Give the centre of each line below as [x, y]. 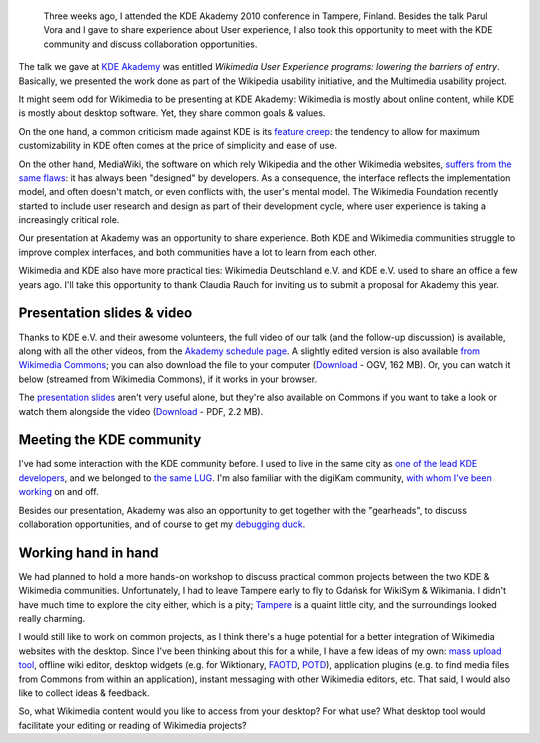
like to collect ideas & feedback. [84, 693]
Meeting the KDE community [110, 440]
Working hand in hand [88, 552]
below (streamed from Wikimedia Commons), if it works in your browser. [168, 379]
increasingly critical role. [69, 220]
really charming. [52, 619]
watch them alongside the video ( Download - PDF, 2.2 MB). [141, 411]
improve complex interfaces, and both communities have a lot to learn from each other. [197, 252]
